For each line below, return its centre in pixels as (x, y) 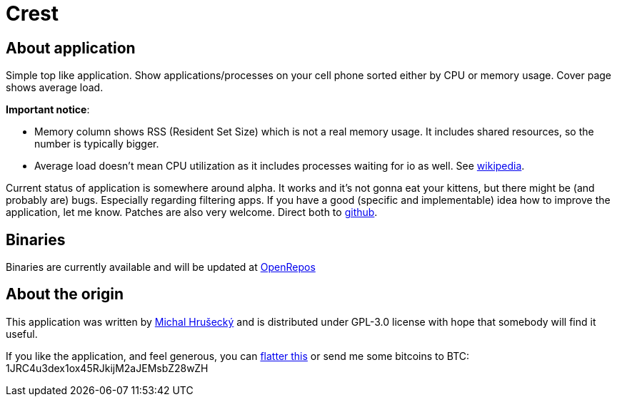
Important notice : (48, 110)
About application (71, 48)
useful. (22, 334)
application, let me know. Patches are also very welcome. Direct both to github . (192, 212)
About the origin (65, 294)
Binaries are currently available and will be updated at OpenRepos (161, 267)
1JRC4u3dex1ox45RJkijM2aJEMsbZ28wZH (107, 368)
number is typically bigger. (97, 144)
